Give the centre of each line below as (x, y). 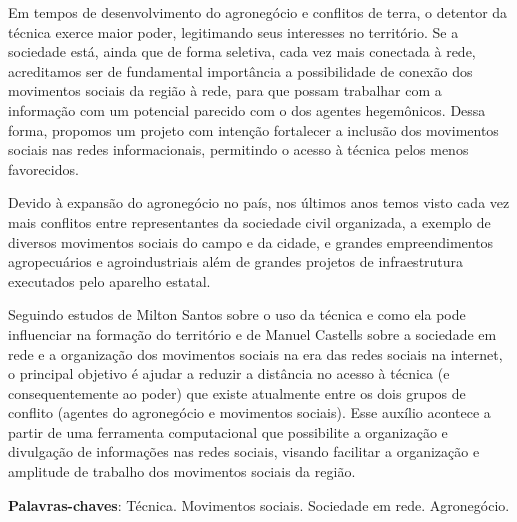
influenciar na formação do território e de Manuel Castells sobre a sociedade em (252, 333)
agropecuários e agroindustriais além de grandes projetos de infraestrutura (236, 261)
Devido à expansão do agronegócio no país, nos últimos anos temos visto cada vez (259, 202)
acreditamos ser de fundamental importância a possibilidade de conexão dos (240, 70)
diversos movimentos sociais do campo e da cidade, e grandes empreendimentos (251, 241)
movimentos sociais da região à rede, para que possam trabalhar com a (225, 90)
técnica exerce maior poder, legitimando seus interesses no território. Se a (233, 31)
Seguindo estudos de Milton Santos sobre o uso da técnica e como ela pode (237, 314)
